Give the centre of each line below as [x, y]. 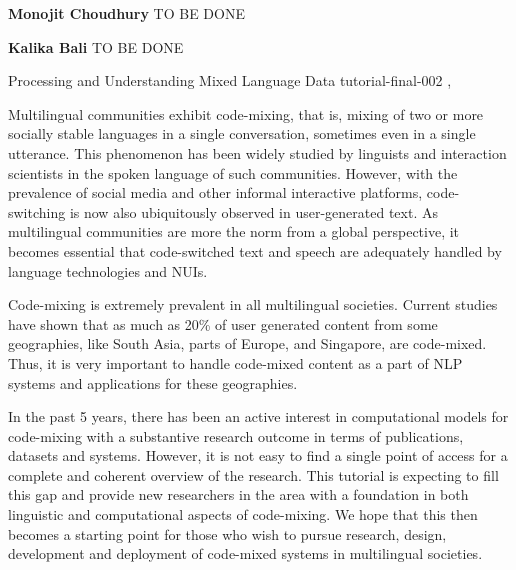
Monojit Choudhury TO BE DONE [126, 13]
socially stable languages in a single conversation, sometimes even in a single [242, 133]
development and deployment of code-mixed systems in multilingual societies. [245, 553]
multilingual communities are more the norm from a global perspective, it [234, 231]
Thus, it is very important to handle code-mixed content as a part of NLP [235, 362]
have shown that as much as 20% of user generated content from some [223, 323]
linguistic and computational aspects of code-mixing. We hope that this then [243, 514]
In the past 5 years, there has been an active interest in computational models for [258, 416]
